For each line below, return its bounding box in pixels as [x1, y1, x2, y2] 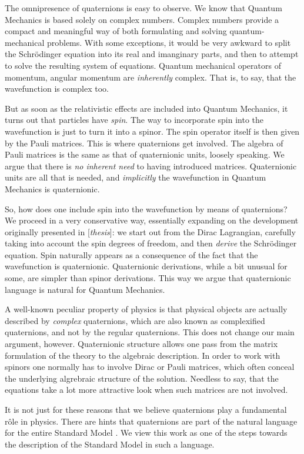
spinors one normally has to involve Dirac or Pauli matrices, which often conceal [5, 360, 295, 373]
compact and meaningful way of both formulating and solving [5, 25, 227, 37]
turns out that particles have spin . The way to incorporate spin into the [5, 113, 263, 126]
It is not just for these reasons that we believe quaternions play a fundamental [5, 403, 287, 415]
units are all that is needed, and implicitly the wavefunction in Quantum [5, 171, 266, 183]
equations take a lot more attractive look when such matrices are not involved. [5, 383, 288, 396]
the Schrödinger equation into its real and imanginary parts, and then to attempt [5, 48, 299, 60]
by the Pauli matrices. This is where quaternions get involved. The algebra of [5, 136, 283, 149]
